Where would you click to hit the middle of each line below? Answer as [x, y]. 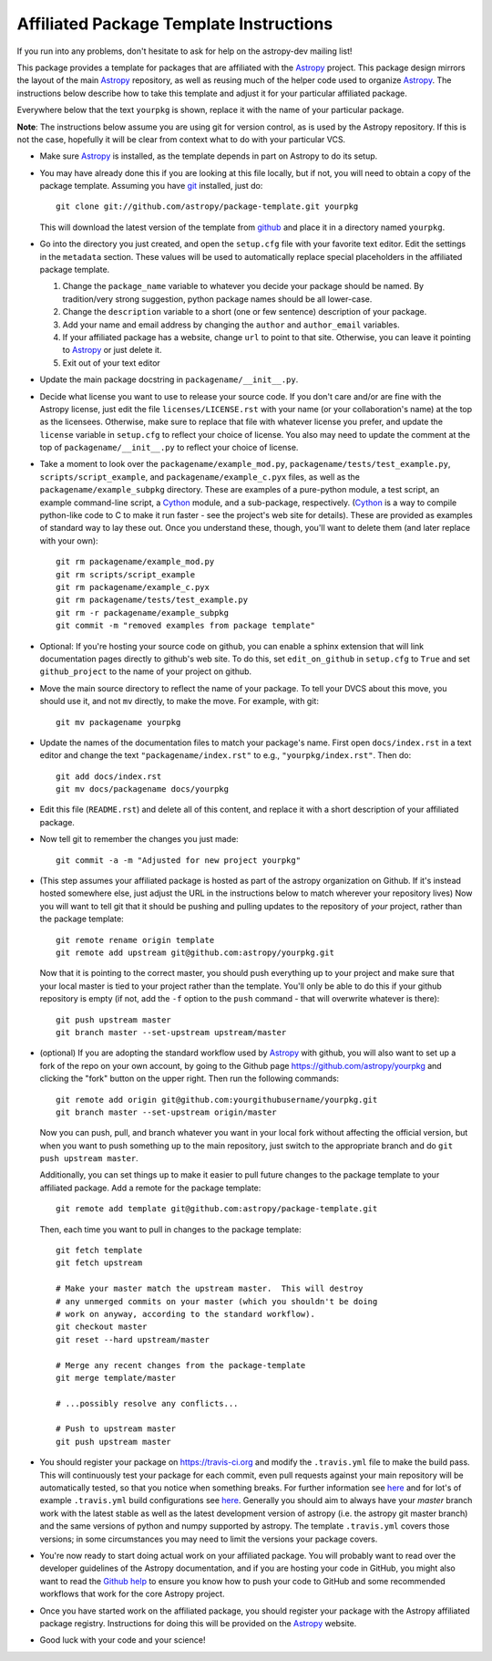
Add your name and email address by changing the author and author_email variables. [231, 325]
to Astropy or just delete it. [112, 350]
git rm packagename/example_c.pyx [133, 587]
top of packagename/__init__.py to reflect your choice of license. [169, 448]
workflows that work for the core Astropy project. [132, 1594]
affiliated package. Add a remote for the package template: [150, 1188]
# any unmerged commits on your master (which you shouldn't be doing [217, 1301]
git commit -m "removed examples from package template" [186, 626]
